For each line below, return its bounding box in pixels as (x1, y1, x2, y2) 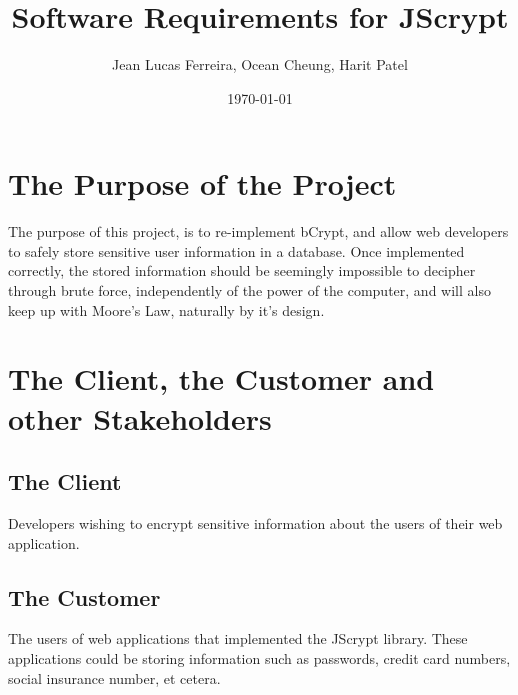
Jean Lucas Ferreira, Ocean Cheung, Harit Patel (112, 54, 408, 75)
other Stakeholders (8, 397, 272, 438)
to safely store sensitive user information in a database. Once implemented (8, 240, 465, 261)
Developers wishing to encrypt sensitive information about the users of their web (8, 512, 503, 533)
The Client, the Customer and (8, 358, 435, 399)
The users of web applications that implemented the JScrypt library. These (8, 628, 468, 649)
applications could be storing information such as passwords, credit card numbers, (8, 647, 511, 668)
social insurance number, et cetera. (8, 667, 221, 688)
